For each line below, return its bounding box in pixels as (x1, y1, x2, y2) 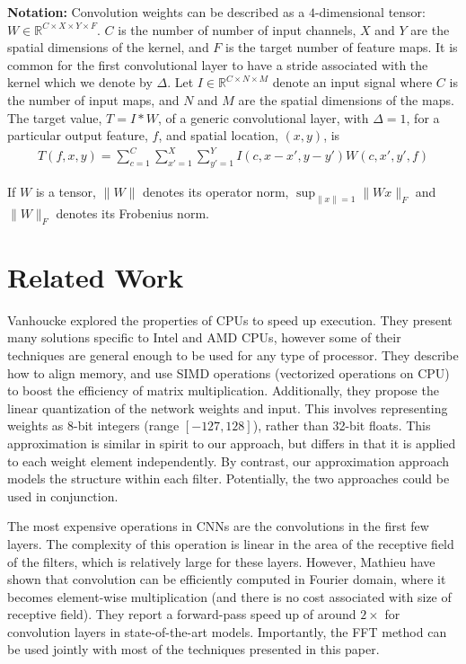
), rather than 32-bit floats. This (252, 416, 431, 435)
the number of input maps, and (7, 90, 180, 109)
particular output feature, (7, 126, 148, 145)
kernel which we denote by (7, 73, 153, 92)
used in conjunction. (7, 486, 119, 505)
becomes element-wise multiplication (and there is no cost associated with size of (7, 587, 452, 606)
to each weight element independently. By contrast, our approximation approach (7, 451, 449, 470)
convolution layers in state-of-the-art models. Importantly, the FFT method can (7, 622, 447, 641)
